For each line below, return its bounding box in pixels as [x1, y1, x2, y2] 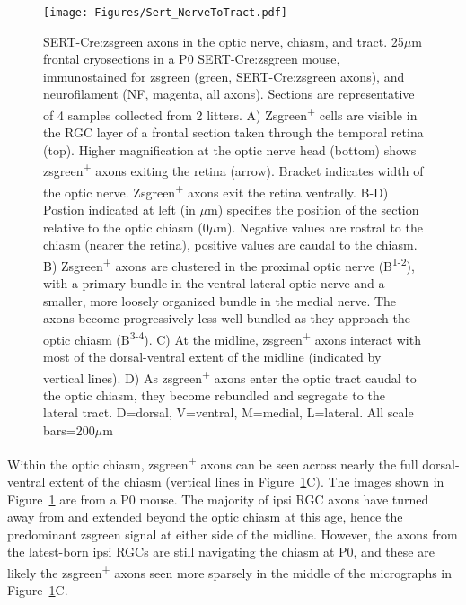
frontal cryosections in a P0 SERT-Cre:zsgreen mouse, [43, 49, 340, 68]
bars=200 [43, 421, 95, 440]
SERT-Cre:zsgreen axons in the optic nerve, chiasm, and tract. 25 [43, 31, 404, 50]
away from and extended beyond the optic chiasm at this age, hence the [7, 507, 403, 526]
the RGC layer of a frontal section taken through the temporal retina [43, 123, 424, 142]
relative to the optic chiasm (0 [43, 217, 209, 236]
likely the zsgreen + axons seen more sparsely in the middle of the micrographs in [7, 560, 453, 582]
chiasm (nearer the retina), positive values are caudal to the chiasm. [43, 235, 418, 254]
